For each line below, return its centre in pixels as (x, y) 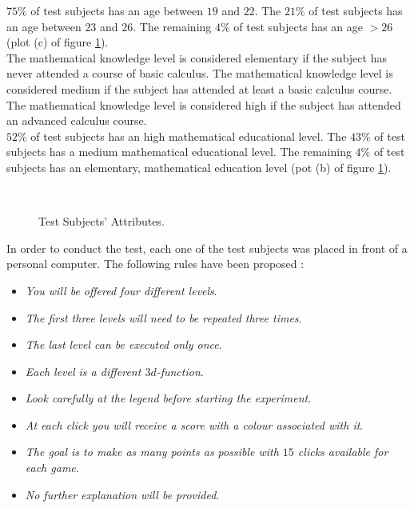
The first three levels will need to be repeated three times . (163, 317)
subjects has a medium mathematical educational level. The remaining (179, 152)
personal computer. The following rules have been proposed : (155, 264)
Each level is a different (83, 371)
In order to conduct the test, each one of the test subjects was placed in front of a (207, 248)
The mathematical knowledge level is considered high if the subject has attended (204, 104)
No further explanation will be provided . (122, 494)
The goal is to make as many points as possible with (152, 452)
